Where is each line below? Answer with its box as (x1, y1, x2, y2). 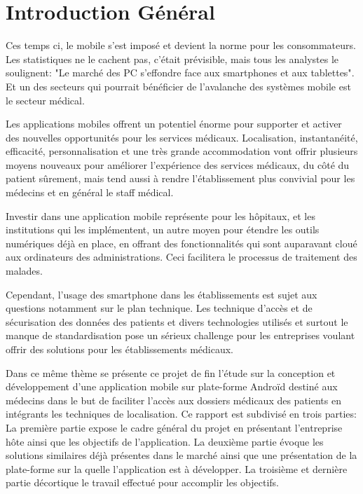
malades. (6, 263, 43, 278)
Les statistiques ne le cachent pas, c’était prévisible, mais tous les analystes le (6, 51, 339, 66)
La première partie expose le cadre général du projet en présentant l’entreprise (6, 420, 343, 434)
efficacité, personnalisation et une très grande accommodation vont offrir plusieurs (6, 144, 358, 158)
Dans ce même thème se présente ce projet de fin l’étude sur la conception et (6, 365, 336, 380)
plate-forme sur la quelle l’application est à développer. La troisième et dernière (6, 461, 348, 476)
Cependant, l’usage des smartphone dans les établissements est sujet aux (6, 287, 317, 301)
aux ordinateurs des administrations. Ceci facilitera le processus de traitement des (6, 249, 357, 264)
